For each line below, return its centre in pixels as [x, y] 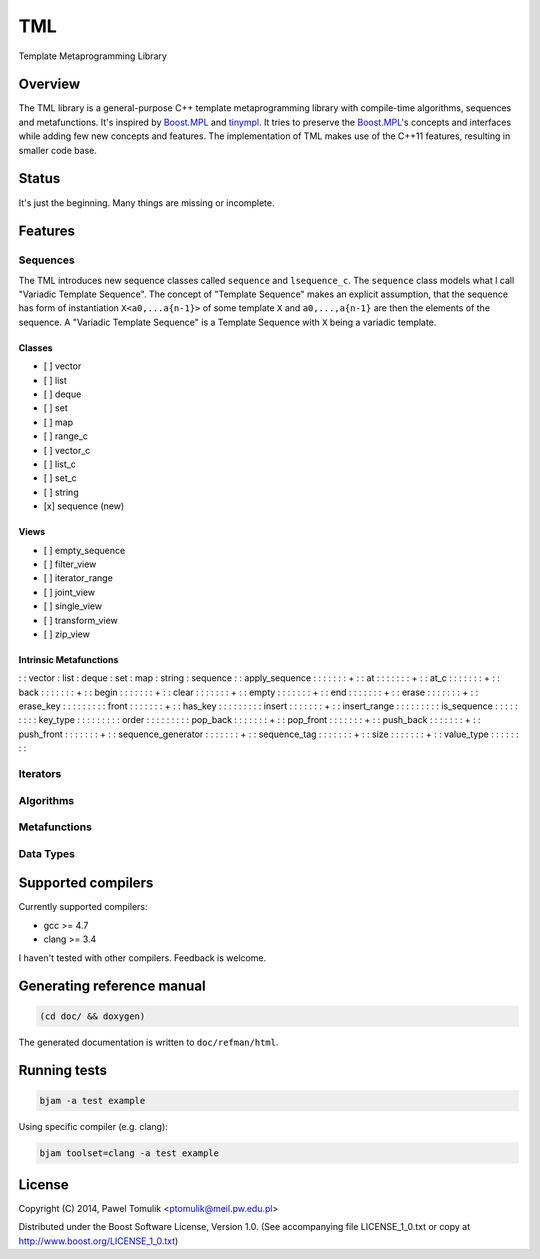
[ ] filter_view [70, 564]
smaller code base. [57, 150]
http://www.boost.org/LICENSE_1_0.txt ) [98, 1241]
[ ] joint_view [69, 592]
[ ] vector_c [67, 450]
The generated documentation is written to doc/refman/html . [148, 1042]
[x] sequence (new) [84, 506]
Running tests [63, 1070]
